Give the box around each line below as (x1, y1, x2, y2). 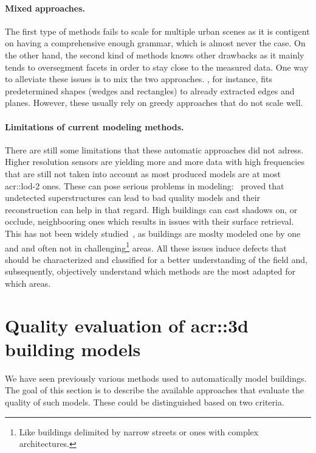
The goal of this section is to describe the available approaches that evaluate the (5, 384, 304, 396)
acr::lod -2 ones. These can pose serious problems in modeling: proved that (5, 179, 284, 192)
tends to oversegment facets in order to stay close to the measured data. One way (5, 60, 309, 73)
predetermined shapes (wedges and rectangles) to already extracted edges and (5, 84, 295, 97)
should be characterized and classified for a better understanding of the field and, (5, 253, 307, 265)
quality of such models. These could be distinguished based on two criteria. (5, 396, 284, 409)
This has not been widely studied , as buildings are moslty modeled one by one (5, 226, 301, 239)
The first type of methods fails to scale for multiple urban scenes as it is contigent (5, 24, 310, 37)
